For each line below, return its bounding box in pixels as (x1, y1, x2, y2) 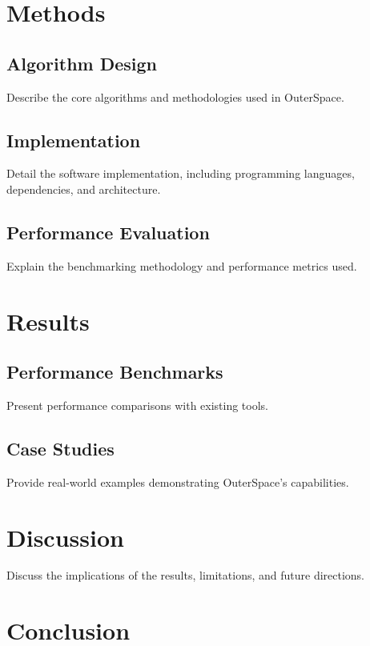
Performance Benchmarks (6, 359, 223, 384)
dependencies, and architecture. (6, 180, 161, 197)
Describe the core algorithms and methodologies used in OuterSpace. (6, 88, 344, 105)
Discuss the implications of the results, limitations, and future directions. (6, 567, 365, 584)
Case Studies (6, 435, 115, 460)
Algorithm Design (6, 50, 158, 75)
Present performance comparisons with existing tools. (6, 396, 269, 413)
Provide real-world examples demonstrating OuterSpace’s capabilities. (6, 473, 349, 490)
